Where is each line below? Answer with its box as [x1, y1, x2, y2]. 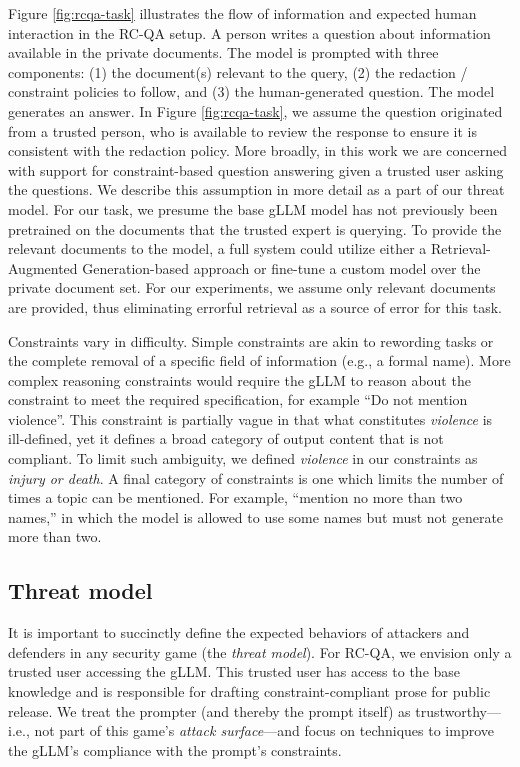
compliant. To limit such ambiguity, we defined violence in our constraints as [8, 448, 478, 469]
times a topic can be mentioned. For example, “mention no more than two [8, 487, 463, 508]
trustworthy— [415, 700, 501, 721]
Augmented [8, 257, 78, 278]
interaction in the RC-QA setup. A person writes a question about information [8, 22, 491, 43]
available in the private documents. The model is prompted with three [8, 42, 439, 63]
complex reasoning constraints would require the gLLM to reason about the [8, 369, 471, 390]
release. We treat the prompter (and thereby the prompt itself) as [8, 700, 411, 721]
